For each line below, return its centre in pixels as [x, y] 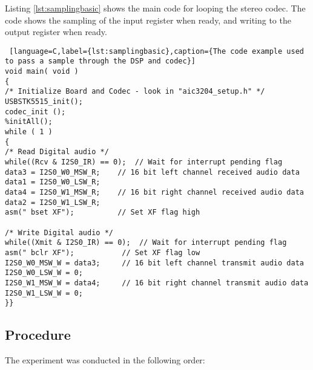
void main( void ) [42, 72]
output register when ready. [56, 32]
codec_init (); [35, 112]
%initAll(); [29, 122]
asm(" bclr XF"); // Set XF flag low [103, 252]
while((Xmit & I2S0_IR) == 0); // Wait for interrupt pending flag [146, 243]
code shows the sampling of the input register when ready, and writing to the [148, 20]
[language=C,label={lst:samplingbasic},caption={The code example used [156, 51]
